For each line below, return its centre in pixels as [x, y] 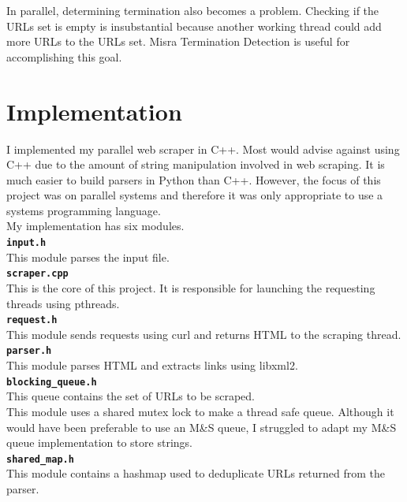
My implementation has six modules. [95, 226]
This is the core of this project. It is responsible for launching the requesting [191, 287]
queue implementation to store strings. [99, 443]
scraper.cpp [37, 274]
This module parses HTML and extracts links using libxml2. [152, 365]
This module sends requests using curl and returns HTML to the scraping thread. [204, 334]
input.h [26, 243]
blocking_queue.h [52, 382]
